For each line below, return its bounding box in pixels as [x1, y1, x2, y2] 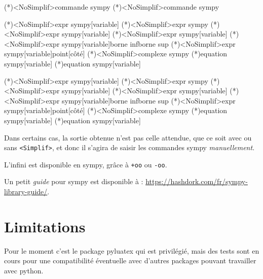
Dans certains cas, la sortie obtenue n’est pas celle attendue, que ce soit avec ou [4, 132, 252, 143]
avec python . [4, 265, 44, 275]
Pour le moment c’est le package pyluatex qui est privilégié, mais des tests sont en [4, 245, 259, 256]
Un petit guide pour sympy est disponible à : [4, 176, 143, 187]
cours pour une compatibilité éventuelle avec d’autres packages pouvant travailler [4, 255, 256, 266]
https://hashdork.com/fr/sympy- [145, 176, 248, 187]
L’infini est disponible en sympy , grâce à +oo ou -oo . [4, 159, 167, 169]
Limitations [4, 216, 86, 236]
